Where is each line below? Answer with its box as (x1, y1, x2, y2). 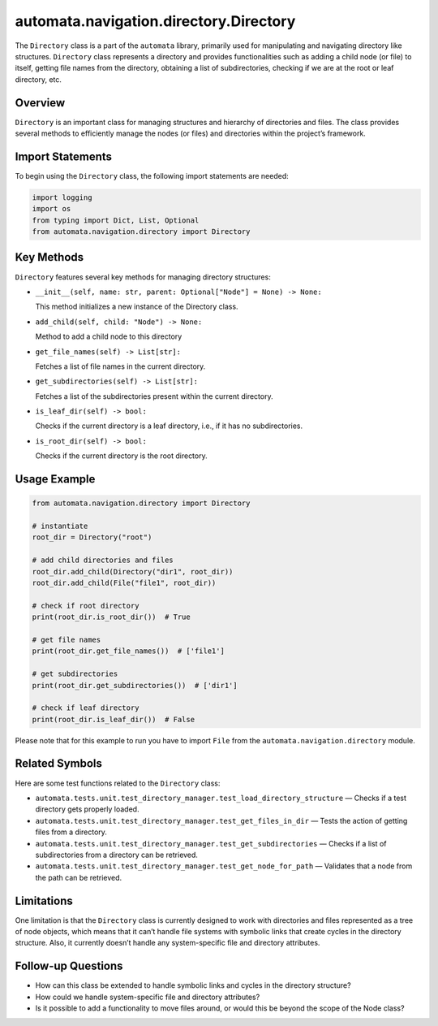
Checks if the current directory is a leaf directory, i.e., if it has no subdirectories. (35, 421, 303, 431)
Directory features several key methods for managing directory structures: (15, 272, 271, 282)
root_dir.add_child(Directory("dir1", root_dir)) (32, 567, 234, 576)
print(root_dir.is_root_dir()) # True (32, 613, 191, 621)
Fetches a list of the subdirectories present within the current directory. (35, 391, 273, 401)
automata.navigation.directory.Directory (15, 12, 296, 30)
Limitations (15, 894, 73, 907)
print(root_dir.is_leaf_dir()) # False (32, 715, 195, 724)
